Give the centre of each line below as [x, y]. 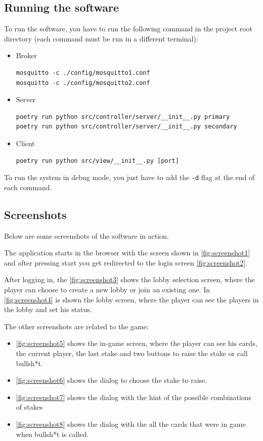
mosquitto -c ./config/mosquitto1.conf [83, 73]
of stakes [29, 407]
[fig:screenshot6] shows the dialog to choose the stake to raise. [112, 380]
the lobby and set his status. [48, 309]
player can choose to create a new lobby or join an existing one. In [107, 289]
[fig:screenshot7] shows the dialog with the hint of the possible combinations [134, 397]
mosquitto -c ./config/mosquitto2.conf [83, 83]
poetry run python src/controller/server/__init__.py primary [123, 117]
